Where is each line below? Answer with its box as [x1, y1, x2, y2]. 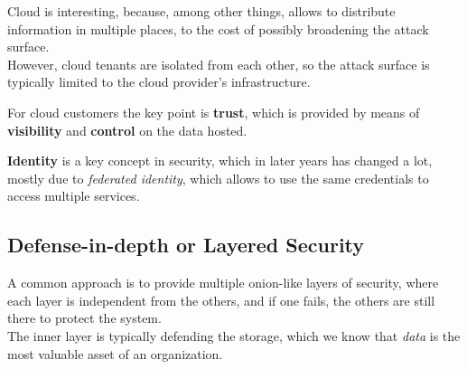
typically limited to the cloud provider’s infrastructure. [7, 72, 311, 91]
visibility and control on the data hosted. [7, 120, 248, 139]
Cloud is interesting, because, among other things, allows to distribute [7, 2, 396, 20]
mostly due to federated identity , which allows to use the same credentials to [7, 168, 429, 187]
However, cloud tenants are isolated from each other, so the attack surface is [7, 54, 430, 73]
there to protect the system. [7, 308, 162, 327]
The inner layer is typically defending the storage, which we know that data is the [7, 326, 461, 345]
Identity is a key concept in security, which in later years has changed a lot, [7, 151, 433, 170]
